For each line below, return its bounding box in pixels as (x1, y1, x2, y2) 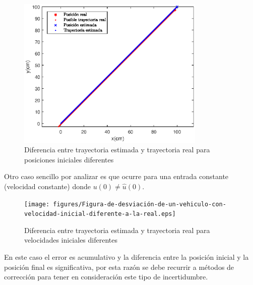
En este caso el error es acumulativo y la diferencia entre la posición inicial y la (4, 252, 249, 262)
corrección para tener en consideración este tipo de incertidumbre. (4, 271, 208, 282)
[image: (24, 200, 50, 208)
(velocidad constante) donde (4, 181, 91, 191)
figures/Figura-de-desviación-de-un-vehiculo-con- (53, 200, 226, 208)
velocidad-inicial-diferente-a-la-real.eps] (24, 210, 176, 218)
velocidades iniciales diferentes (24, 235, 117, 245)
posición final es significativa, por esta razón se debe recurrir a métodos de (4, 261, 234, 272)
